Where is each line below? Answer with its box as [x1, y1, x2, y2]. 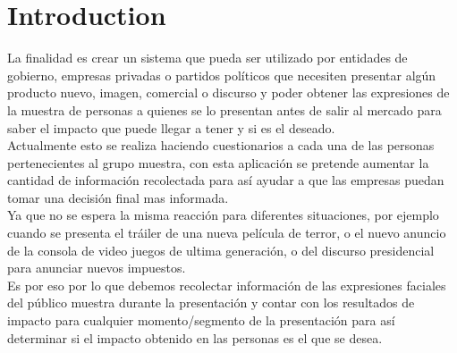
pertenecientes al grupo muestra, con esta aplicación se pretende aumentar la [7, 153, 429, 172]
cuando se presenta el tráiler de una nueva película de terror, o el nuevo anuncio [7, 223, 446, 242]
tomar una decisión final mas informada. [7, 188, 229, 206]
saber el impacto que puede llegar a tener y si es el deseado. [7, 118, 335, 137]
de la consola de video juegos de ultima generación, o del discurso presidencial [7, 240, 435, 259]
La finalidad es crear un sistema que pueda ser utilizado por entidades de [7, 48, 408, 67]
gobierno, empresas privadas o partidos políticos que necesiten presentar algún [7, 65, 436, 84]
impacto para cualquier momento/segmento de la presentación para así [7, 311, 395, 330]
